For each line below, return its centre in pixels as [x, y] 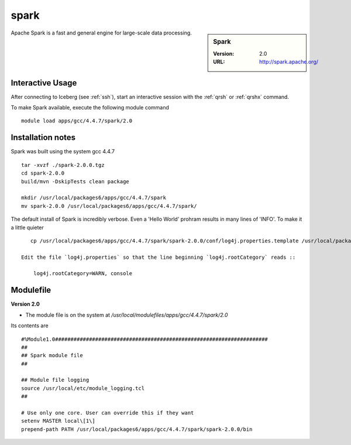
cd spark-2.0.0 [43, 173]
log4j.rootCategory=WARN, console [83, 273]
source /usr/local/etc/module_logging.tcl [83, 388]
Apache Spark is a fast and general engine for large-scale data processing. [101, 33]
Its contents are [30, 326]
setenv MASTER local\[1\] [58, 421]
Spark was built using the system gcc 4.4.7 [63, 152]
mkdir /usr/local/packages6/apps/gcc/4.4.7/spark [94, 198]
